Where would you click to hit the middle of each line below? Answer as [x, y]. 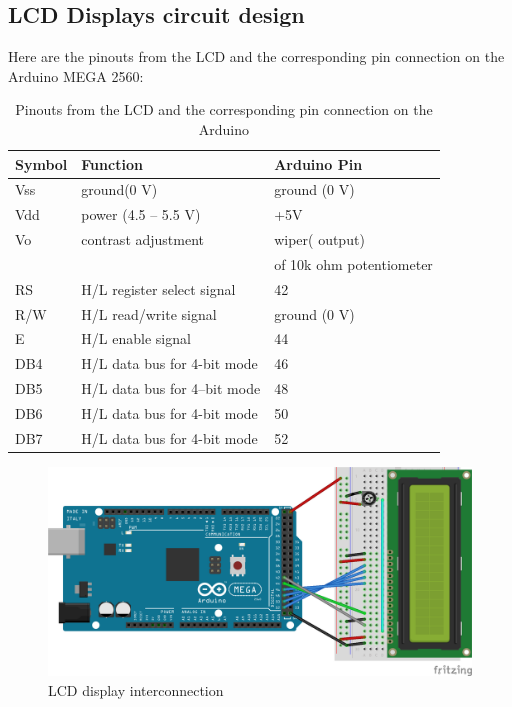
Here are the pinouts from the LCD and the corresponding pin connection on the [256, 56]
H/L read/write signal [149, 313]
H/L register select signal [158, 288]
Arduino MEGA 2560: [76, 75]
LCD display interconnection [136, 690]
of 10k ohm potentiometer [353, 263]
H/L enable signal [136, 338]
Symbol [41, 163]
